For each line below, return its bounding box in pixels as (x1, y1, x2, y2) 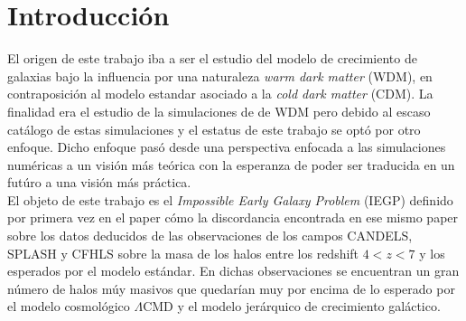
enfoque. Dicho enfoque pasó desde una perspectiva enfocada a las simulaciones (7, 137, 446, 156)
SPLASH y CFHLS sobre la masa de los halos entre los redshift (7, 243, 359, 262)
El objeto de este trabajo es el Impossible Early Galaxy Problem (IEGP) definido (7, 190, 453, 209)
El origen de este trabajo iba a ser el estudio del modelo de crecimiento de (7, 49, 417, 68)
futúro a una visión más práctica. (7, 173, 191, 192)
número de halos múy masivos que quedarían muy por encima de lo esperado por (7, 279, 455, 297)
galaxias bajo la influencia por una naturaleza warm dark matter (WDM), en (7, 66, 433, 85)
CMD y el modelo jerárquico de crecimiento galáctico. (143, 297, 441, 316)
